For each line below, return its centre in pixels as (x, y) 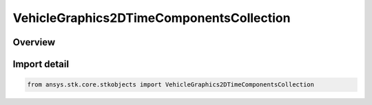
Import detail (41, 64)
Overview (34, 42)
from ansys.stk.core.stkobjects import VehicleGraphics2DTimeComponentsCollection (171, 85)
